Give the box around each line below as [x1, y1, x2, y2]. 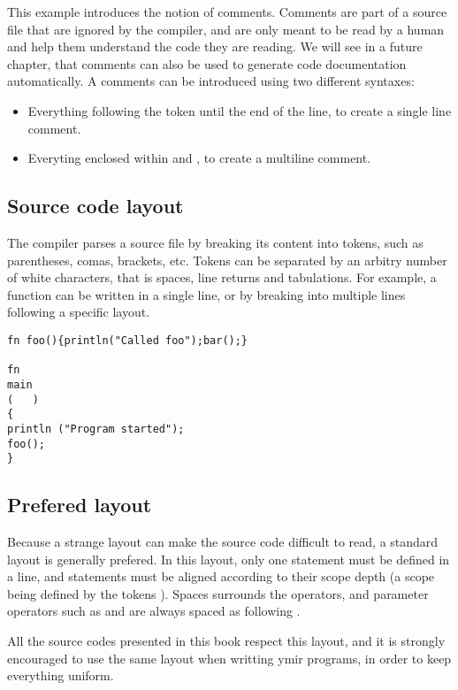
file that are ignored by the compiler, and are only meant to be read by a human [7, 19, 445, 38]
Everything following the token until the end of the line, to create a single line [27, 101, 452, 119]
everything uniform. [7, 666, 114, 685]
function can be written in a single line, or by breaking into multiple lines [7, 285, 406, 303]
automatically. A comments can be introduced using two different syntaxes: [7, 72, 415, 90]
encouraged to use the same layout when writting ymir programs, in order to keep [7, 648, 452, 667]
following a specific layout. [7, 303, 150, 321]
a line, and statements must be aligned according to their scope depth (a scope [7, 567, 435, 586]
